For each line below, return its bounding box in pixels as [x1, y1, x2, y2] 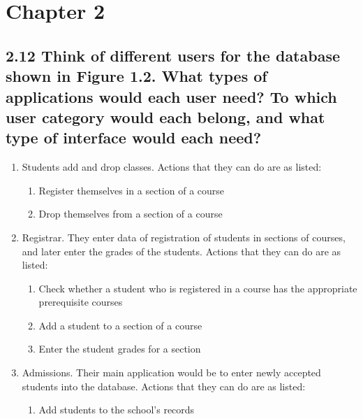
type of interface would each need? [6, 127, 262, 148]
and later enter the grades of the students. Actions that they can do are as [22, 243, 341, 258]
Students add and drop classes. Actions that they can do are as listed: [22, 159, 322, 174]
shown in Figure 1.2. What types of [6, 65, 267, 87]
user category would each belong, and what [6, 106, 325, 127]
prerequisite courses [38, 294, 123, 309]
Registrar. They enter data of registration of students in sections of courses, [22, 229, 346, 244]
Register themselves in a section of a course [38, 183, 225, 197]
